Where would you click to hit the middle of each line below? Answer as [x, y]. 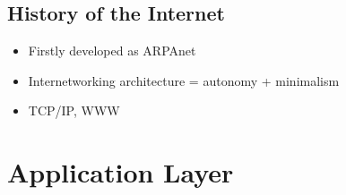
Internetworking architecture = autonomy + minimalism [184, 80]
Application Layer [121, 172]
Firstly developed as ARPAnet [112, 51]
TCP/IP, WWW [74, 110]
